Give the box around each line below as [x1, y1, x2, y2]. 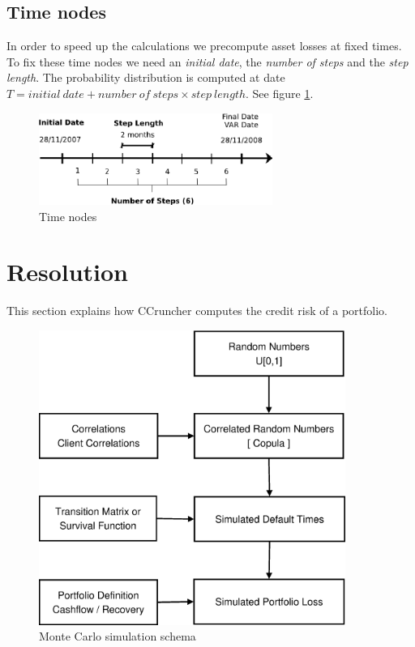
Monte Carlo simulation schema [39, 628, 196, 645]
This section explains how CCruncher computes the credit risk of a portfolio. [6, 302, 387, 319]
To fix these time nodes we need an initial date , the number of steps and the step [6, 53, 409, 70]
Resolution [6, 255, 128, 288]
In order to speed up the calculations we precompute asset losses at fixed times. [6, 37, 402, 54]
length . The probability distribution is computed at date [6, 69, 285, 86]
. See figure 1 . [246, 84, 314, 101]
